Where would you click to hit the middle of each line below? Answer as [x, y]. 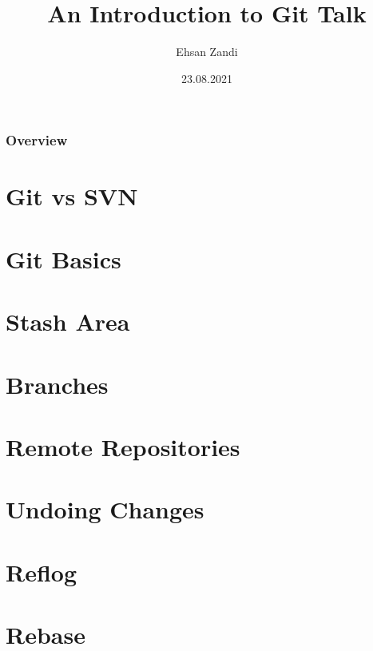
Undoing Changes [105, 509]
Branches [57, 384]
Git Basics [63, 258]
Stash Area [68, 322]
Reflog [42, 572]
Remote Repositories [123, 446]
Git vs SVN [72, 196]
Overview [37, 140]
